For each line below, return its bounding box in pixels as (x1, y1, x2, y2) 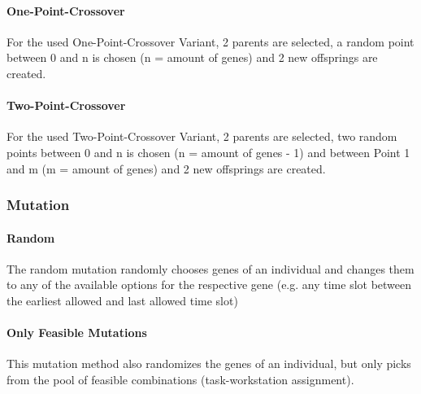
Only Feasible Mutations (7, 324, 147, 341)
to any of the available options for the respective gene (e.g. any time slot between (7, 276, 412, 293)
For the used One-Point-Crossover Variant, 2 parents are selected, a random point (7, 33, 414, 50)
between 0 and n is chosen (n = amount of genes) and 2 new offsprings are (7, 49, 378, 66)
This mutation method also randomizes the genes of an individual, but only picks (7, 355, 411, 372)
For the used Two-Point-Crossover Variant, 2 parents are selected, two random (7, 128, 397, 145)
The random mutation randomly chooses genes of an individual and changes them (7, 260, 414, 277)
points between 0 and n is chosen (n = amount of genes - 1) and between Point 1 (7, 143, 410, 160)
